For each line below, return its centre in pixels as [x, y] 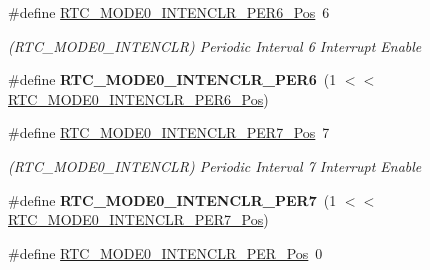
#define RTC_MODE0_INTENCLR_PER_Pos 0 [165, 252]
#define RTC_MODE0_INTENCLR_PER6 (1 [172, 79]
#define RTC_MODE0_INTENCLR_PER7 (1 [172, 199]
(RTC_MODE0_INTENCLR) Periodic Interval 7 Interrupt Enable [215, 165]
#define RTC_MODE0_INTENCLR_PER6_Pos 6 [169, 12]
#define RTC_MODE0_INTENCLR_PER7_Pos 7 [169, 132]
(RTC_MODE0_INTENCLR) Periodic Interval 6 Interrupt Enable [215, 45]
